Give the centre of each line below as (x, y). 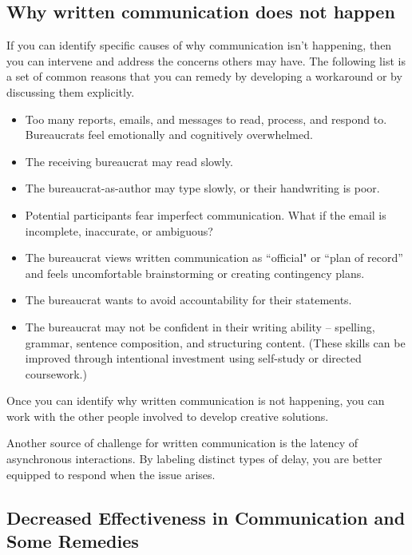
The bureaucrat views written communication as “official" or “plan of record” (214, 258)
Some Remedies (73, 541)
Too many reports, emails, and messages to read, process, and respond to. (206, 119)
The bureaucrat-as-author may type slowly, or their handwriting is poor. (202, 188)
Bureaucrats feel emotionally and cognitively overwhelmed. (169, 135)
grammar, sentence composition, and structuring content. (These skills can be (215, 342)
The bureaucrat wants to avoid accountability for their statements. (188, 300)
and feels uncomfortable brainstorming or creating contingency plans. (195, 273)
